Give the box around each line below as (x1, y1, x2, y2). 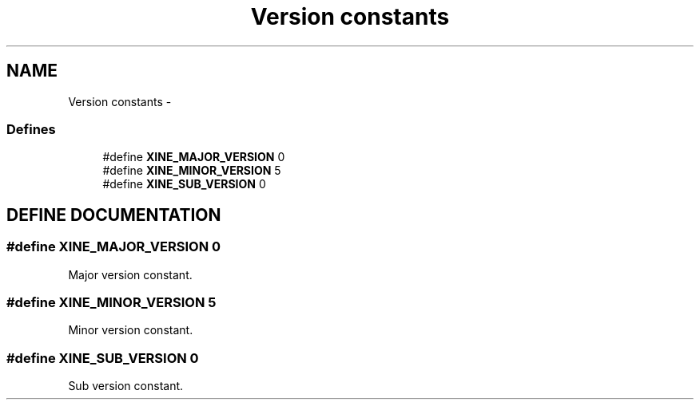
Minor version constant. (68, 323, 193, 337)
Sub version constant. (68, 379, 184, 393)
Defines (6, 120, 56, 137)
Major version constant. (68, 267, 193, 282)
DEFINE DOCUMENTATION (6, 204, 221, 225)
